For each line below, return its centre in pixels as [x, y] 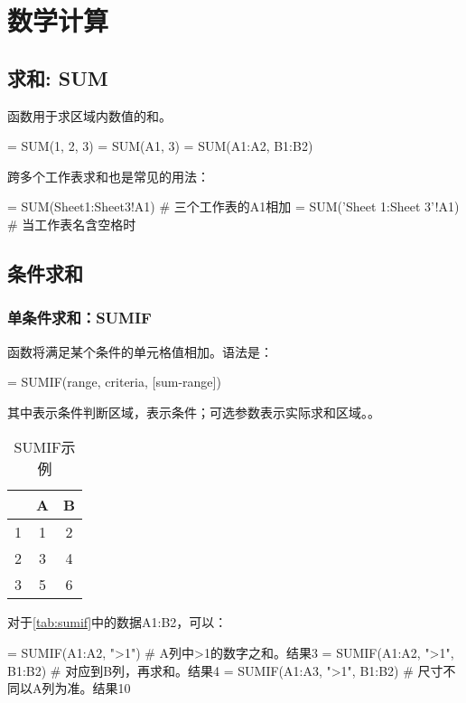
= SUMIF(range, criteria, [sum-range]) [114, 382]
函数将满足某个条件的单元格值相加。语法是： [140, 351]
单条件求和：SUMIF [79, 318]
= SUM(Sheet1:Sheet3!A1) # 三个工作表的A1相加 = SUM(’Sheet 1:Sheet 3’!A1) [233, 206]
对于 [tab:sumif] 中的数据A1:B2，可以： [117, 622]
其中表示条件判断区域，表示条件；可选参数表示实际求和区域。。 [194, 412]
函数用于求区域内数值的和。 [89, 115]
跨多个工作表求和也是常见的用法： [108, 176]
